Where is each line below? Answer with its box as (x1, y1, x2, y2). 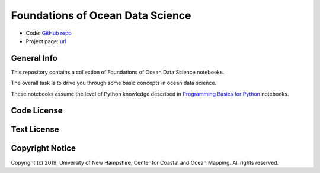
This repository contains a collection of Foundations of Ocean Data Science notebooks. (11, 68, 225, 76)
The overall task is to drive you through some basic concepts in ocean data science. (11, 80, 217, 87)
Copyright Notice (11, 143, 76, 154)
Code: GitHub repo (25, 30, 72, 37)
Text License (11, 125, 59, 135)
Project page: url (25, 37, 66, 44)
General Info (11, 53, 57, 63)
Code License (11, 106, 63, 116)
